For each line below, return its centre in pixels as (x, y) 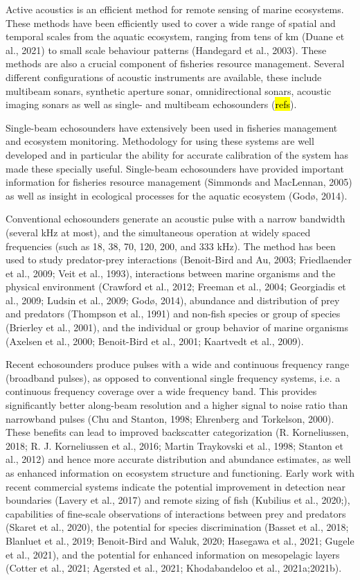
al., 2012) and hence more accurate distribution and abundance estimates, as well (178, 459)
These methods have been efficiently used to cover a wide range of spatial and (171, 23)
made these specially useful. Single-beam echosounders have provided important (175, 168)
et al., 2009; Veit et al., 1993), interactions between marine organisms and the (171, 273)
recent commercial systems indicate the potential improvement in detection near (176, 486)
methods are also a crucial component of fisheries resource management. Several (175, 63)
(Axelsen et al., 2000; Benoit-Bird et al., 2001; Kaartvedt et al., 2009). (155, 341)
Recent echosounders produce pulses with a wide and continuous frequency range (178, 364)
